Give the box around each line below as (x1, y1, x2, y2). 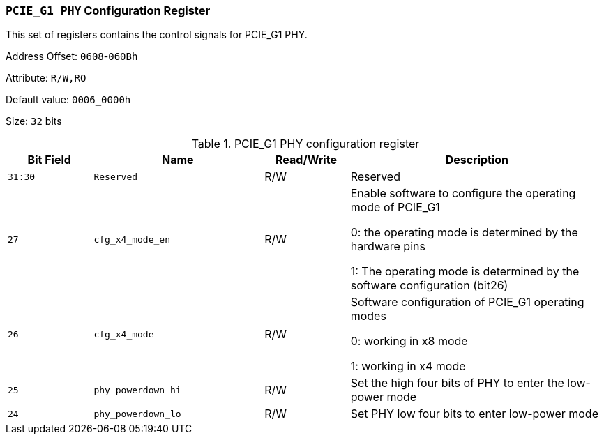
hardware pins (350, 239, 425, 254)
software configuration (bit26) (350, 278, 508, 293)
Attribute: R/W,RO (6, 72, 86, 84)
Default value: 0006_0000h (6, 93, 131, 106)
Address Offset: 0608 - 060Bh (6, 50, 138, 63)
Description (445, 153, 509, 167)
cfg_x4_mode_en (93, 234, 170, 245)
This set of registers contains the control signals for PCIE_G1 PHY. (6, 29, 308, 41)
